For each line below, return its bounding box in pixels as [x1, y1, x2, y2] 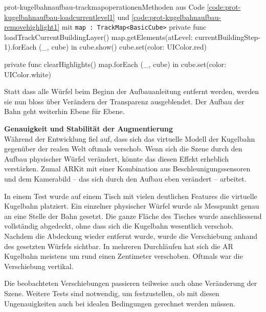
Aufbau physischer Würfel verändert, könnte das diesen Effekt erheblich [4, 153, 229, 164]
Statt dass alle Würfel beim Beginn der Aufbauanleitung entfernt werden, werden [4, 86, 259, 97]
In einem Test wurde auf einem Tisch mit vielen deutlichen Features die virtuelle [4, 190, 257, 201]
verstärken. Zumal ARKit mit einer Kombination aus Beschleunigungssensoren [4, 163, 251, 174]
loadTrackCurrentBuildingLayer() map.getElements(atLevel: [4, 31, 193, 42]
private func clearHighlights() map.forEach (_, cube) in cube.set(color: [4, 59, 227, 70]
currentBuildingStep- [195, 31, 261, 42]
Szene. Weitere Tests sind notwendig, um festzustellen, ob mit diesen [4, 287, 219, 298]
